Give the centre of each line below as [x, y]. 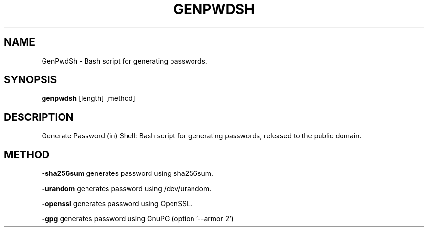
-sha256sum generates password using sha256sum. [128, 173]
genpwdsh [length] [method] [88, 98]
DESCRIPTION [39, 117]
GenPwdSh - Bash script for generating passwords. [124, 61]
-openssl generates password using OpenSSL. [117, 204]
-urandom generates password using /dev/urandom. [127, 189]
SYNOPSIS [31, 80]
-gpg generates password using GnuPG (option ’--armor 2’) [138, 219]
